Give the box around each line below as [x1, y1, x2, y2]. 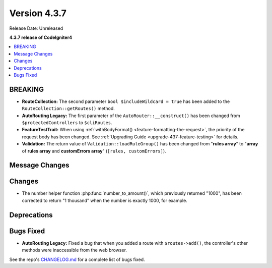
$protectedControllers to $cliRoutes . [22, 119, 113, 126]
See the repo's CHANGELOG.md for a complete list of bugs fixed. [9, 256, 146, 262]
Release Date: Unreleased [9, 25, 63, 31]
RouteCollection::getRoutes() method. [22, 105, 115, 112]
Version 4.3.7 [9, 8, 66, 19]
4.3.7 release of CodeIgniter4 [9, 34, 73, 40]
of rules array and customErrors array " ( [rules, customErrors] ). [22, 148, 166, 154]
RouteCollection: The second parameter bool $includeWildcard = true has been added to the [22, 98, 230, 104]
